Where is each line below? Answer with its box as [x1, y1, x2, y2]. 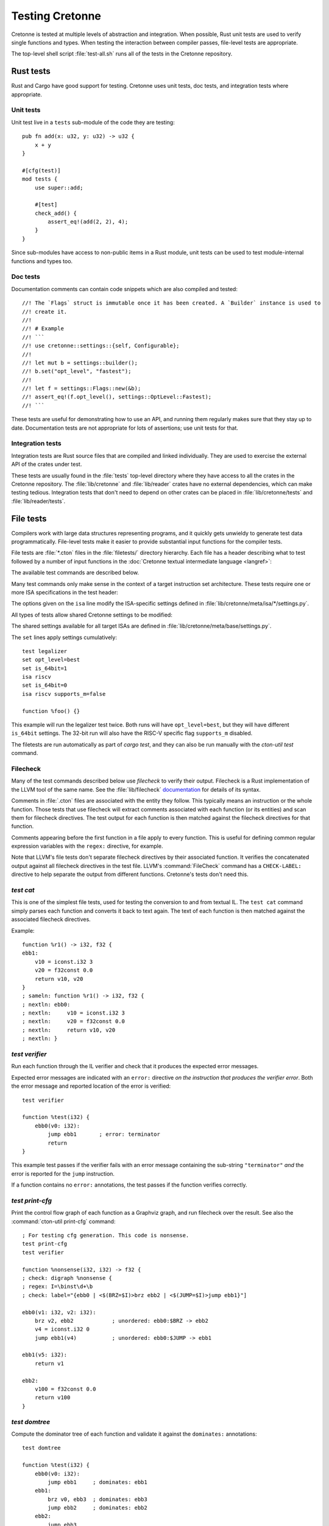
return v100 [34, 1394, 71, 1401]
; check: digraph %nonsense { [22, 1275, 113, 1281]
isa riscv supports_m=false [22, 690, 106, 697]
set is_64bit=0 [22, 682, 68, 689]
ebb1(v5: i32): [22, 1351, 68, 1358]
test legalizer [22, 648, 68, 654]
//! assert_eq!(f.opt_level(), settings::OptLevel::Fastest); [22, 394, 212, 400]
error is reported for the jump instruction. [11, 1170, 115, 1177]
